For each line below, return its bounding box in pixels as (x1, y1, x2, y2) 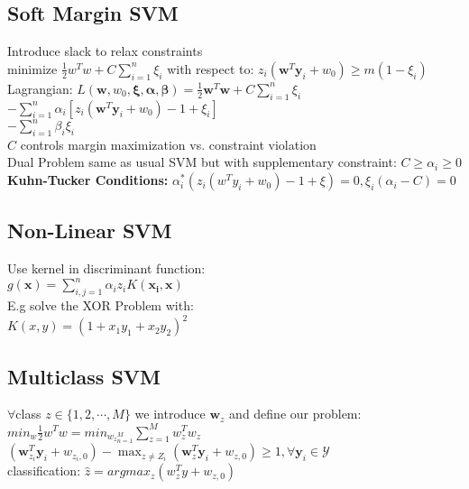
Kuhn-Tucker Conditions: (7, 171, 169, 189)
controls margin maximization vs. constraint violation (20, 134, 317, 153)
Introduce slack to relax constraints (7, 42, 203, 60)
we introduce (134, 404, 206, 423)
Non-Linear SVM (7, 217, 172, 244)
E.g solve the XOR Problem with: (7, 296, 194, 315)
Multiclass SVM (7, 362, 161, 390)
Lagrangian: (7, 78, 73, 97)
